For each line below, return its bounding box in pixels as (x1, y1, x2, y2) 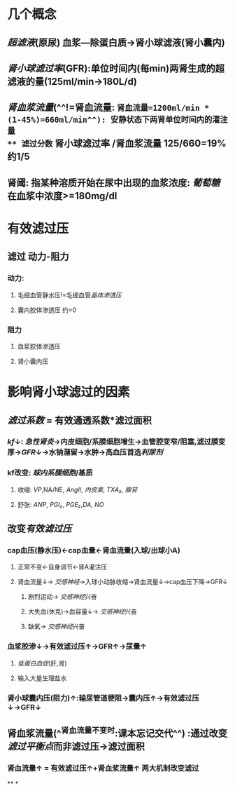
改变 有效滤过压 (7, 523, 72, 535)
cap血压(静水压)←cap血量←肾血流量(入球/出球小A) (7, 546, 180, 555)
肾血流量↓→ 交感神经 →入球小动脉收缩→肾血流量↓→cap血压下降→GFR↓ (17, 578, 228, 586)
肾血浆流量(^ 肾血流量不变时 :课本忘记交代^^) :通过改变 (7, 725, 228, 740)
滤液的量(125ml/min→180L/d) (7, 75, 138, 88)
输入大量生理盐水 (17, 674, 67, 682)
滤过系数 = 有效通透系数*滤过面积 (7, 414, 152, 426)
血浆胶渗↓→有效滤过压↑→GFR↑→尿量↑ (7, 642, 147, 651)
